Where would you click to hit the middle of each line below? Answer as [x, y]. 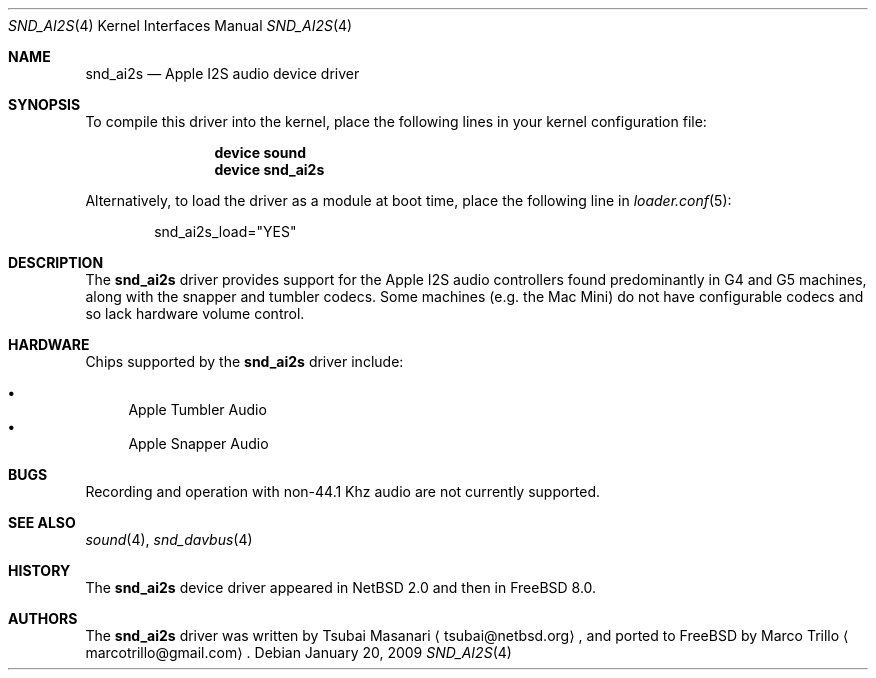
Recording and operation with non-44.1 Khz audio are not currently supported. [343, 491]
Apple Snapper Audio [198, 443]
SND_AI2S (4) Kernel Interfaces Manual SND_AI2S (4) [180, 25]
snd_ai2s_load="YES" [225, 231]
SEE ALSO [42, 522]
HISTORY [39, 570]
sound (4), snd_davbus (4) [169, 539]
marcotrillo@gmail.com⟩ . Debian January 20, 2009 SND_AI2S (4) [298, 652]
